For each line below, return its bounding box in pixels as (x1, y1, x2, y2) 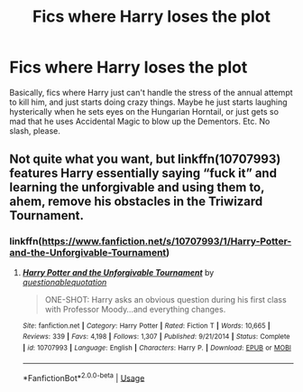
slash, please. (9, 125, 60, 136)
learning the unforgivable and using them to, (9, 180, 265, 195)
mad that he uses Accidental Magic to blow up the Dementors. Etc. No (9, 116, 271, 126)
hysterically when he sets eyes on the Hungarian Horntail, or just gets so (9, 106, 280, 117)
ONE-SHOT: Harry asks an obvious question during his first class (44, 294, 287, 304)
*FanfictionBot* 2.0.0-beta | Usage (22, 370, 145, 383)
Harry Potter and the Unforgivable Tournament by (22, 266, 215, 277)
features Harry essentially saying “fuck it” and (9, 165, 278, 182)
